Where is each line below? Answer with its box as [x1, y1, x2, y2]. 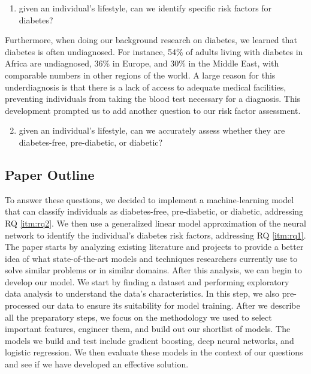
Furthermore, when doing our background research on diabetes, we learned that [5, 34, 297, 46]
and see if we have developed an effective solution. [5, 358, 189, 370]
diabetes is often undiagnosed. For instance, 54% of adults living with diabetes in [5, 45, 303, 58]
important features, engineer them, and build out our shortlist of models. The [5, 322, 291, 335]
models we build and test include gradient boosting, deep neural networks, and [5, 334, 294, 346]
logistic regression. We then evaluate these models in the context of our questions [5, 346, 303, 358]
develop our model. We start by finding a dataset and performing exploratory [5, 275, 289, 288]
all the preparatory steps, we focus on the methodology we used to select [5, 310, 272, 323]
